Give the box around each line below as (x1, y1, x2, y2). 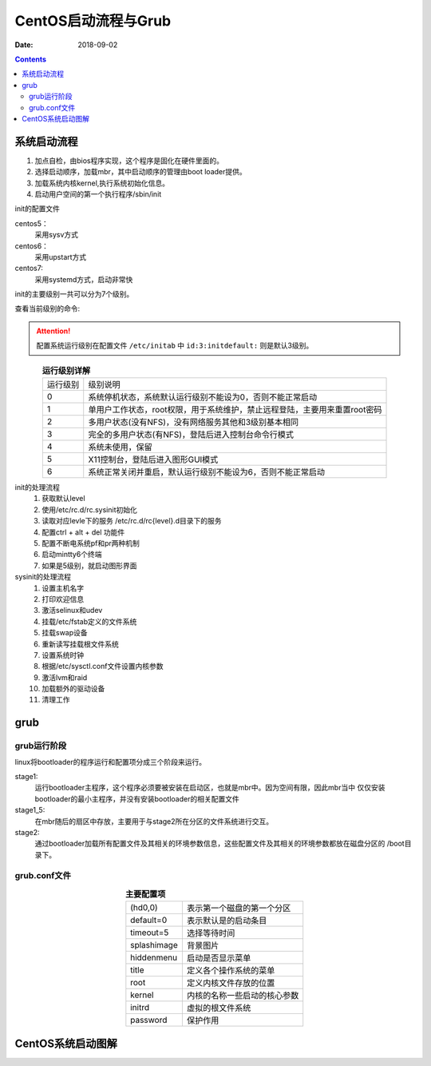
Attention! (36, 326, 71, 336)
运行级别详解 (42, 364, 91, 376)
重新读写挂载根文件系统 (42, 639, 119, 649)
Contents (14, 54, 47, 64)
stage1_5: (14, 805, 45, 815)
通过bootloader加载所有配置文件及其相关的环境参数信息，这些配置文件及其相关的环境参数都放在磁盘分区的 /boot (34, 839, 405, 849)
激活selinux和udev (42, 606, 103, 615)
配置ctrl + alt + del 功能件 (42, 527, 125, 537)
